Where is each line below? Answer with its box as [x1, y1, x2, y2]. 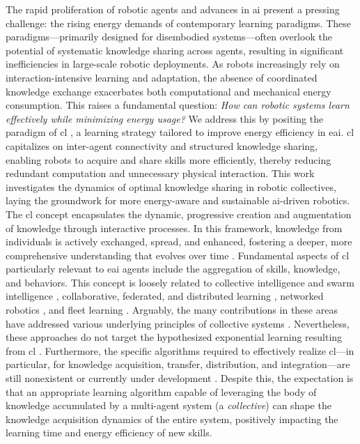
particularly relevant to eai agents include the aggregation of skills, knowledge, [6, 261, 341, 276]
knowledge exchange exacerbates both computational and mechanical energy [6, 84, 331, 98]
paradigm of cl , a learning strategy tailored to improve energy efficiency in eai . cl [6, 125, 354, 139]
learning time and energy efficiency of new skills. [6, 425, 212, 440]
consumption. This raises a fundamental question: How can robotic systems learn [6, 98, 350, 112]
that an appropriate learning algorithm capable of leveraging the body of [6, 384, 317, 399]
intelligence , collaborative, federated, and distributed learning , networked [6, 289, 324, 303]
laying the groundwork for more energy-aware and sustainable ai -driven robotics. [6, 193, 350, 208]
